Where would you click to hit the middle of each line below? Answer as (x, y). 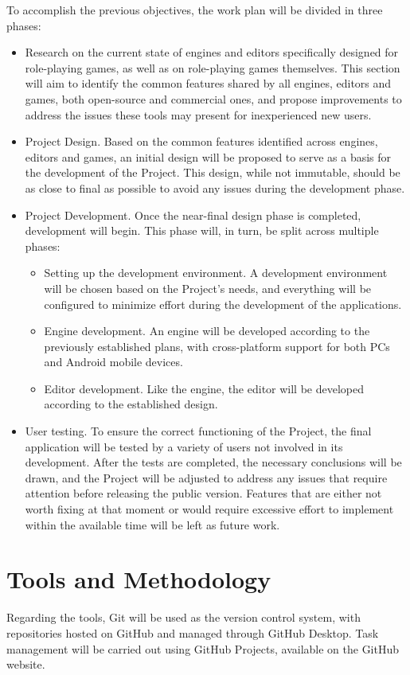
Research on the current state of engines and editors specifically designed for (212, 52)
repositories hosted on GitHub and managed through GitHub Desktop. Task (193, 632)
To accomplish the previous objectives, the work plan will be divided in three (195, 10)
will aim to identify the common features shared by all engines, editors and (208, 83)
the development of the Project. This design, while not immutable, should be (213, 172)
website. (26, 664)
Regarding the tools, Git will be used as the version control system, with (184, 617)
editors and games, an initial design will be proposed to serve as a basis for (208, 156)
